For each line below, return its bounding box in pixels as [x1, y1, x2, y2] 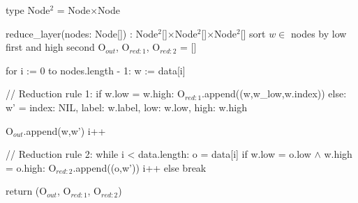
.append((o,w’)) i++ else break [73, 160, 207, 174]
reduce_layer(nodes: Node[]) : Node [6, 26, 158, 40]
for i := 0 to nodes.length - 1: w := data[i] [6, 63, 186, 77]
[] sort [240, 26, 266, 40]
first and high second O [6, 40, 106, 54]
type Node [6, 3, 50, 17]
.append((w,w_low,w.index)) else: [202, 86, 347, 101]
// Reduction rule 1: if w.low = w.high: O [6, 86, 185, 101]
